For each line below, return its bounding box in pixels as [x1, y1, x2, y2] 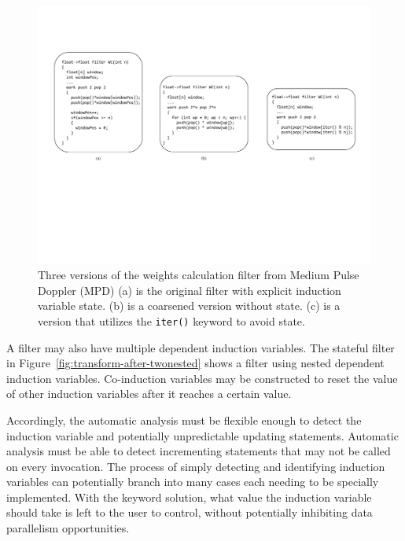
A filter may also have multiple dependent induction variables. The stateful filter [6, 339, 395, 355]
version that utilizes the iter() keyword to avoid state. [38, 312, 305, 329]
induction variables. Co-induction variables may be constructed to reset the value [6, 370, 398, 386]
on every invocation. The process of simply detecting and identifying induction [6, 458, 385, 474]
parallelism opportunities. [6, 520, 130, 536]
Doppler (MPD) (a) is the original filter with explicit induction [38, 282, 341, 298]
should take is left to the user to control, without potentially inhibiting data [6, 504, 373, 521]
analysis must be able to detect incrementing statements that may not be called [6, 443, 391, 459]
